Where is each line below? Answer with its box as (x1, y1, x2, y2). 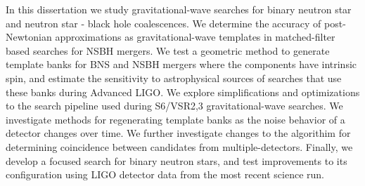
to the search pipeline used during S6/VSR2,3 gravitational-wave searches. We (6, 98, 343, 113)
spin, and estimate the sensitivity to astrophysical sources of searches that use (6, 70, 342, 85)
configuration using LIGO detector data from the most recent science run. (6, 167, 324, 182)
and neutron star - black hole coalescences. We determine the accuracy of (6, 15, 321, 30)
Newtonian (6, 29, 52, 44)
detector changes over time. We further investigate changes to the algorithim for (6, 126, 351, 140)
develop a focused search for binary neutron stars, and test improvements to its (6, 153, 347, 168)
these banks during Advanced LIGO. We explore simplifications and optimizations (6, 84, 360, 99)
